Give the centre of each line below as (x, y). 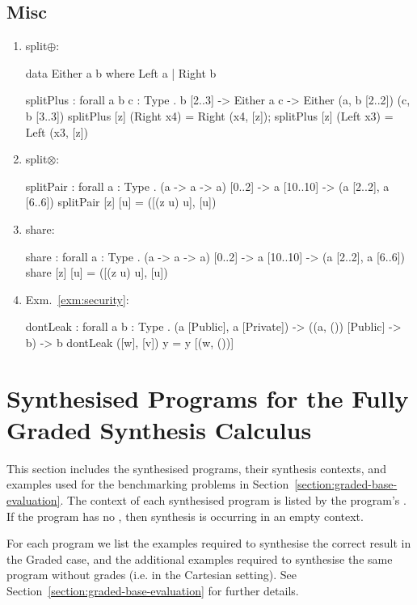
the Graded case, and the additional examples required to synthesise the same (200, 558)
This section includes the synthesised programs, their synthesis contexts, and (196, 468)
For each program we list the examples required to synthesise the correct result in (209, 543)
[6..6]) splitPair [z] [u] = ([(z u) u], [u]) (121, 202)
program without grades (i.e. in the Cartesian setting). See (152, 575)
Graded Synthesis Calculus (159, 429)
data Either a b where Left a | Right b (121, 72)
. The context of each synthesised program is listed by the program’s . (233, 500)
